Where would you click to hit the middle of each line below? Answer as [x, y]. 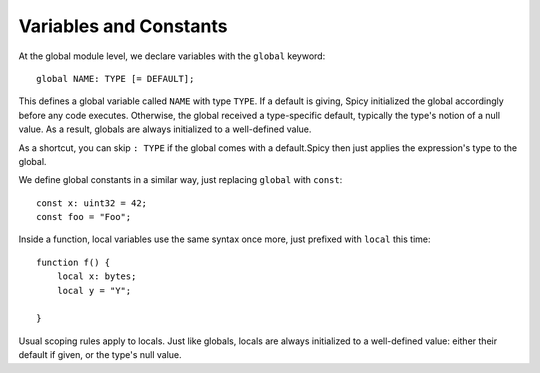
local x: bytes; [96, 276]
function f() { [73, 262]
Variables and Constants [123, 26]
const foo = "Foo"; [84, 217]
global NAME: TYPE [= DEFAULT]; [115, 78]
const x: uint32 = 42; [92, 203]
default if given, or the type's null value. [100, 355]
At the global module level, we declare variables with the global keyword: [172, 56]
